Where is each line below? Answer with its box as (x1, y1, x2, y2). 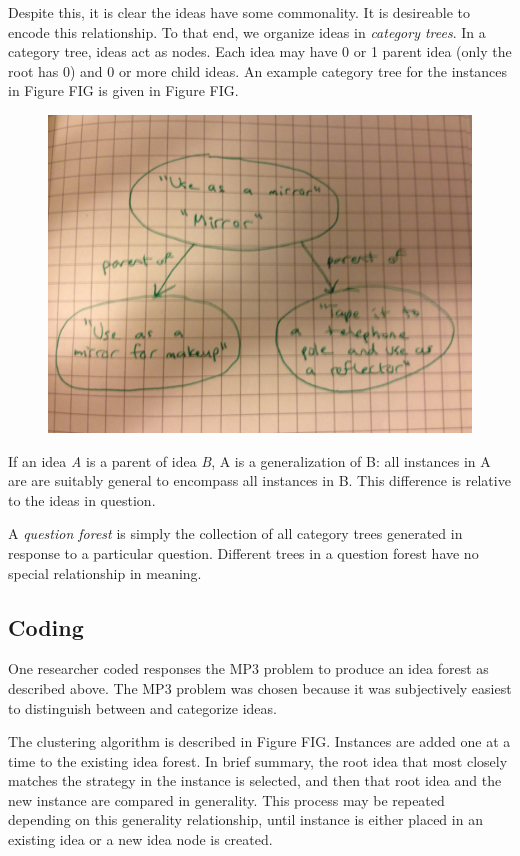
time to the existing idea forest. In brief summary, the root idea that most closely (8, 750, 508, 771)
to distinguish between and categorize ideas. (8, 697, 277, 718)
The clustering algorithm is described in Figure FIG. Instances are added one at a (8, 731, 511, 752)
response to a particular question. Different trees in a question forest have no (8, 542, 479, 563)
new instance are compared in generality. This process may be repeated (8, 789, 445, 810)
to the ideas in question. (8, 489, 156, 510)
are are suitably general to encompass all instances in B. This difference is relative (8, 470, 511, 491)
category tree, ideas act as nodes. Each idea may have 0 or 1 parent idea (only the (8, 41, 512, 62)
